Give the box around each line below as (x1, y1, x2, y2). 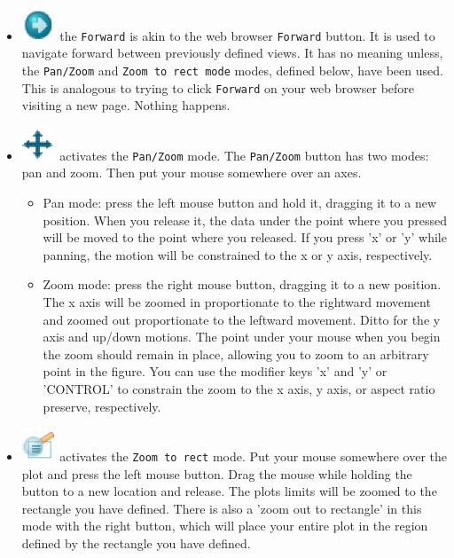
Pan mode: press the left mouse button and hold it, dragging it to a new (43, 193, 437, 211)
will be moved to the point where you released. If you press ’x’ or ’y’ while (43, 228, 447, 247)
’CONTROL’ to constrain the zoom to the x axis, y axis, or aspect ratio (43, 379, 435, 397)
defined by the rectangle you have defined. (21, 533, 251, 552)
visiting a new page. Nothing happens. (21, 96, 231, 114)
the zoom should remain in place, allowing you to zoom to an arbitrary (43, 344, 429, 363)
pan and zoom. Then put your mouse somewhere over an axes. (21, 163, 362, 182)
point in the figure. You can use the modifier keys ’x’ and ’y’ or (43, 362, 387, 381)
